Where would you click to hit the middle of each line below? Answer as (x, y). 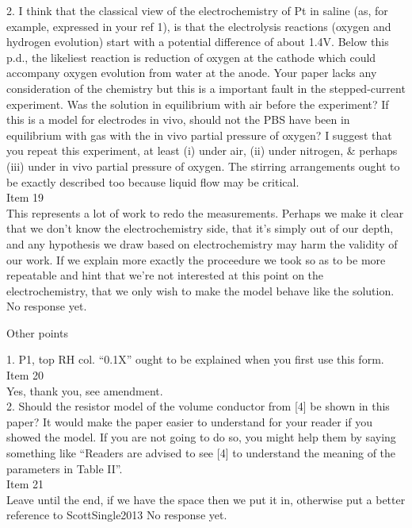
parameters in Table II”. (65, 468)
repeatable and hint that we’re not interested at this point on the (165, 275)
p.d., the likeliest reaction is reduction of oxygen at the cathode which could (191, 57)
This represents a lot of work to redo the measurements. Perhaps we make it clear (205, 212)
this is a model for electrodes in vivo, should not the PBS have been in (178, 119)
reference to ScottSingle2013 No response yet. (117, 515)
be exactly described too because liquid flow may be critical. (153, 181)
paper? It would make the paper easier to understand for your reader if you (190, 421)
